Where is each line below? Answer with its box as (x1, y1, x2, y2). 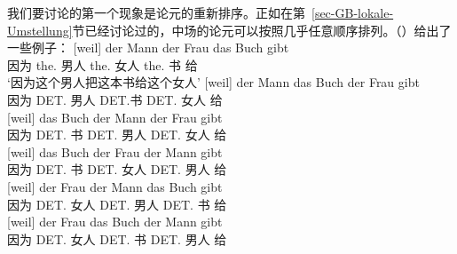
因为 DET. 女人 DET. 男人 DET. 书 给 (7, 194, 227, 213)
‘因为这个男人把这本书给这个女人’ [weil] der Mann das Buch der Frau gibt (7, 73, 420, 91)
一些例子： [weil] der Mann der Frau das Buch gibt (7, 38, 289, 57)
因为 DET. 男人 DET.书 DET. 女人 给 (7, 90, 223, 108)
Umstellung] (7, 20, 73, 39)
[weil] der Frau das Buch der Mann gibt (7, 212, 223, 231)
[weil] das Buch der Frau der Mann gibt (7, 142, 223, 161)
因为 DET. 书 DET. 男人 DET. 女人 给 (7, 125, 227, 144)
